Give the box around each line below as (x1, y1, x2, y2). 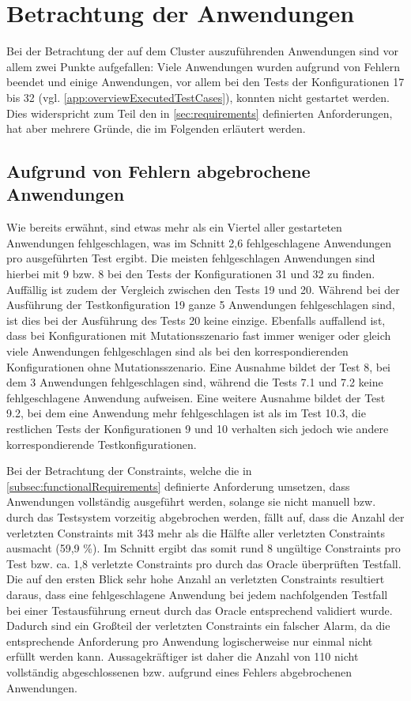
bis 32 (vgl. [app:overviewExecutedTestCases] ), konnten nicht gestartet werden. (6, 89, 390, 105)
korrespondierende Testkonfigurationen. (6, 435, 197, 452)
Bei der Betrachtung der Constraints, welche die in (6, 462, 252, 479)
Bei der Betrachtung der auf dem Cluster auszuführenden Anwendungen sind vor (6, 43, 398, 59)
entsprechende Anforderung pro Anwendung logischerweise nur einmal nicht (6, 632, 373, 649)
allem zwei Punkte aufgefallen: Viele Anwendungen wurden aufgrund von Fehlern (6, 58, 400, 74)
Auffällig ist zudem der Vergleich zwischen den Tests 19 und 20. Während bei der (6, 281, 400, 297)
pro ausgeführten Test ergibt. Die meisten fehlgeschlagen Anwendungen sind (6, 250, 375, 266)
